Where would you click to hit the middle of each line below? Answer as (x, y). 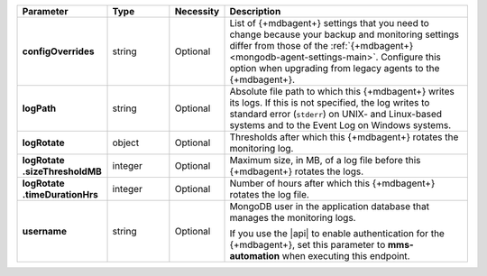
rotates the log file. (270, 194)
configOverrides (58, 51)
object (126, 143)
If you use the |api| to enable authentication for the (337, 233)
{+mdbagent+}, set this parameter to (308, 245)
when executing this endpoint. (346, 256)
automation (255, 256)
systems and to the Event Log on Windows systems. (340, 125)
